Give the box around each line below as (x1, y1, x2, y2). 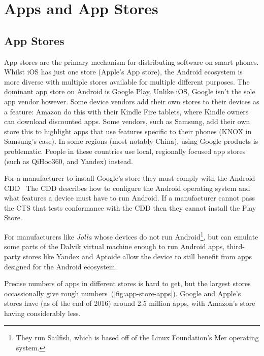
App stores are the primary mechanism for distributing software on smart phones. (4, 56, 259, 67)
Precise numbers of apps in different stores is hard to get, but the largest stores (4, 278, 251, 289)
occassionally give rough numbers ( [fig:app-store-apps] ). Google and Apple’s (4, 288, 241, 298)
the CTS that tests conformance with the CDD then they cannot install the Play (4, 202, 256, 213)
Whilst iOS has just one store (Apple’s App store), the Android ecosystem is (4, 66, 243, 77)
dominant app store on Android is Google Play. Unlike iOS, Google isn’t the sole (4, 86, 255, 97)
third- (226, 241, 245, 252)
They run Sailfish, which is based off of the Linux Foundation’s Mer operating (16, 332, 259, 343)
